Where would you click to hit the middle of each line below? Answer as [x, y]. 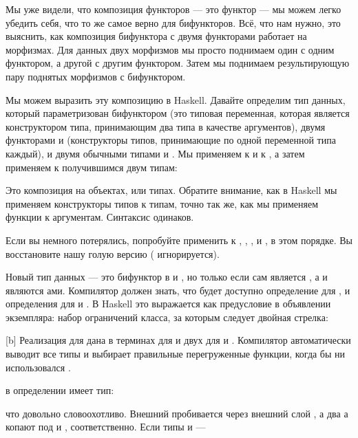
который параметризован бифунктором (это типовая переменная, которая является [178, 113]
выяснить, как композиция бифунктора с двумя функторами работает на [156, 36]
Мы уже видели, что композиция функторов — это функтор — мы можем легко [173, 9]
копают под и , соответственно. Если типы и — [106, 427]
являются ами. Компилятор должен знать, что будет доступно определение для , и [178, 290]
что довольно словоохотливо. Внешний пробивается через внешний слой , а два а [177, 413]
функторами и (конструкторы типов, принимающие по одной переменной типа [171, 140]
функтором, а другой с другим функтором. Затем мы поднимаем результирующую [178, 63]
